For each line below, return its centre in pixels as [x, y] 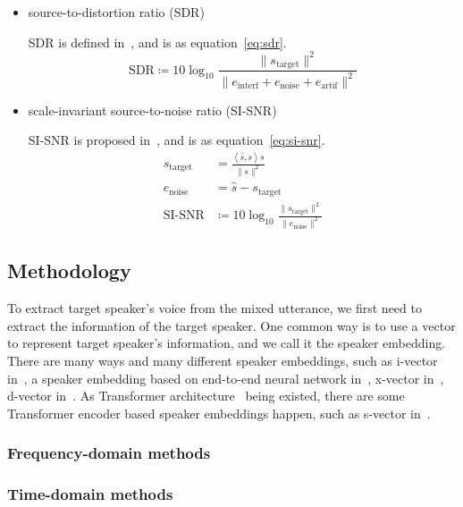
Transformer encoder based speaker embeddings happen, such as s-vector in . [219, 413]
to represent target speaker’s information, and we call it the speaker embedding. [227, 343]
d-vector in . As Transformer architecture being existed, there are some [206, 396]
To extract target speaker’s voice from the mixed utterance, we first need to [215, 308]
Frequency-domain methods [109, 453]
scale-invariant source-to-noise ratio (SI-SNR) [152, 110]
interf [248, 85]
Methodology [69, 270]
